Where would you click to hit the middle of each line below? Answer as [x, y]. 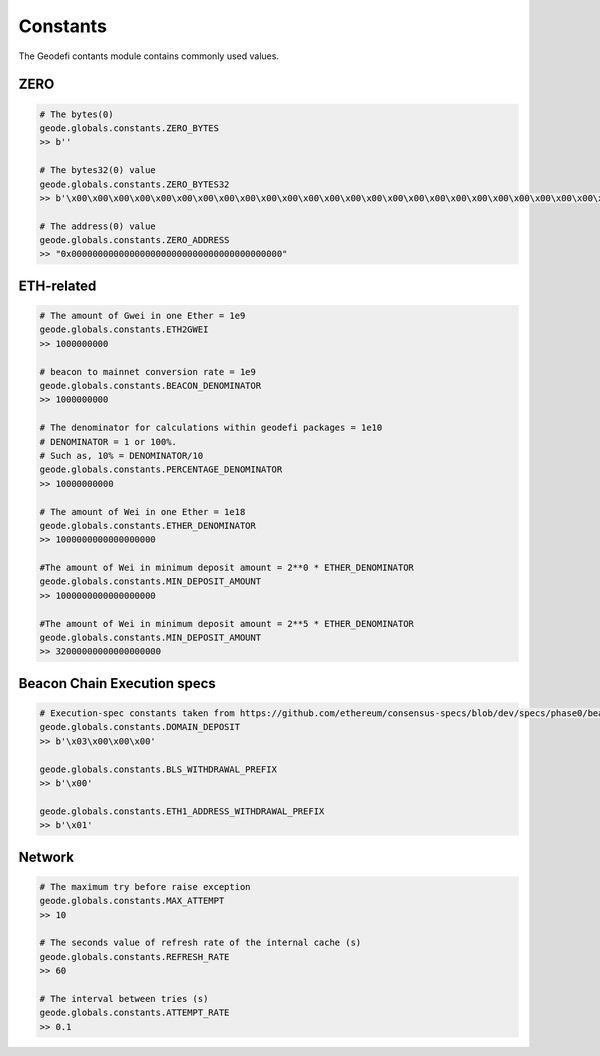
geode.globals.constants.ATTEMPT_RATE [134, 1013]
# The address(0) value [98, 226]
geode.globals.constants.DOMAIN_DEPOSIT [139, 727]
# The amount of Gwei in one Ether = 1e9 [142, 316]
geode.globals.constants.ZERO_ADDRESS [134, 240]
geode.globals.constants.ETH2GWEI [124, 329]
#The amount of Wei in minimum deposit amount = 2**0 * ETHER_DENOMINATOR [227, 568]
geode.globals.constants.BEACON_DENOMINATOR [150, 385]
